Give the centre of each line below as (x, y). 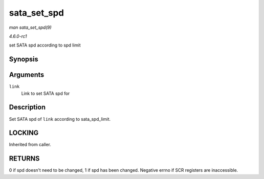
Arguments (27, 75)
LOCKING (24, 133)
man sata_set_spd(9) (30, 27)
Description (27, 107)
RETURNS (24, 159)
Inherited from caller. (30, 145)
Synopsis (24, 59)
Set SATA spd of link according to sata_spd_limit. (60, 119)
